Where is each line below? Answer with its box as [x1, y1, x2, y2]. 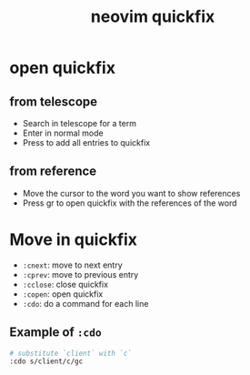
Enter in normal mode [22, 127, 104, 138]
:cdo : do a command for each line [22, 298, 149, 309]
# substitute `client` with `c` [9, 349, 132, 358]
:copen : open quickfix [22, 289, 104, 299]
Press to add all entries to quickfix [22, 137, 151, 147]
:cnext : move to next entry [22, 259, 123, 270]
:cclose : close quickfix [22, 279, 109, 289]
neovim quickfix [90, 6, 215, 27]
